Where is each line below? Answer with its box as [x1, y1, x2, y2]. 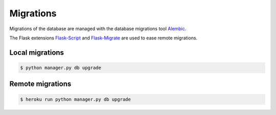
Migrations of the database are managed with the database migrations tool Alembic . [9, 26, 187, 32]
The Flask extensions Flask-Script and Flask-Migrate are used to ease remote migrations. [9, 35, 198, 41]
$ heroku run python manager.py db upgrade [20, 96, 131, 102]
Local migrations [9, 48, 64, 57]
